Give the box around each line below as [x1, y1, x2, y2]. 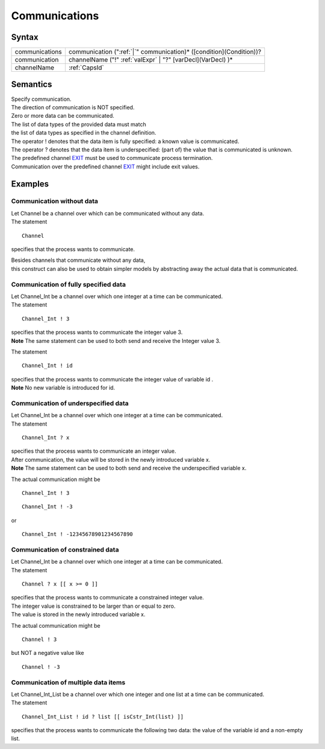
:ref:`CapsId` [68, 63, 105, 72]
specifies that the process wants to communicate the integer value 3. [11, 329, 183, 336]
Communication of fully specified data [11, 280, 126, 288]
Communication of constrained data [11, 545, 119, 553]
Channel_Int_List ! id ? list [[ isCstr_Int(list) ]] [22, 713, 184, 720]
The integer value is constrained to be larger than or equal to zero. [11, 602, 176, 610]
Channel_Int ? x [22, 435, 70, 441]
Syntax [11, 32, 39, 42]
